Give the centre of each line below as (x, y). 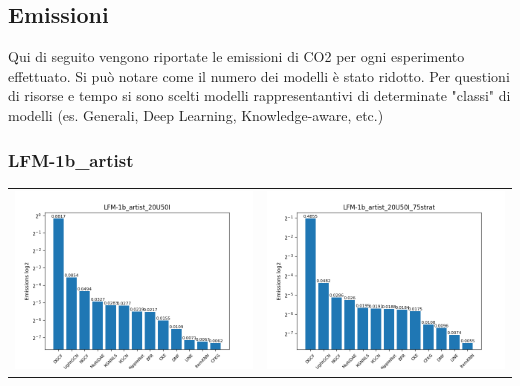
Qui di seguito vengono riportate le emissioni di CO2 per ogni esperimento (236, 56)
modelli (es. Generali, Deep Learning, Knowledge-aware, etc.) (196, 114)
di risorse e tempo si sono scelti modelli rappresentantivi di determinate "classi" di (259, 95)
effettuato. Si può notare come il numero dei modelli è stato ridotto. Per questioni (259, 75)
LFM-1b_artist (71, 159)
